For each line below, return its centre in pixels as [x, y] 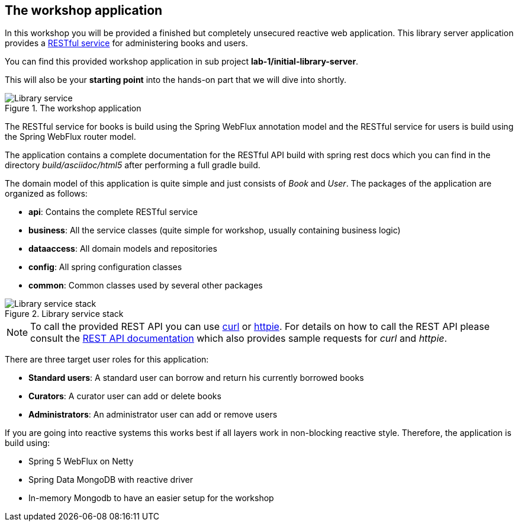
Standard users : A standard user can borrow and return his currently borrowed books [196, 378]
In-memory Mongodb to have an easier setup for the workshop [151, 498]
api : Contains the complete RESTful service [113, 212]
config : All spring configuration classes [105, 267]
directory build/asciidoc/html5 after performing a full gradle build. [133, 165]
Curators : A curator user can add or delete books [125, 396]
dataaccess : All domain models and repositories [123, 249]
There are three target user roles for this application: [107, 360]
